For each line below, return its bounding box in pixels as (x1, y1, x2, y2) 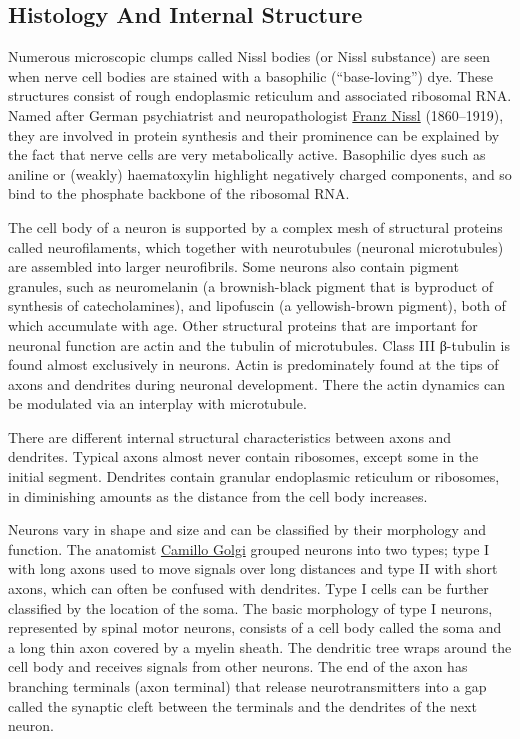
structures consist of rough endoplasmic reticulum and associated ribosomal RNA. (8, 85, 512, 106)
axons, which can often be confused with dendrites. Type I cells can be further (8, 578, 489, 599)
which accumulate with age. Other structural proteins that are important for (8, 314, 478, 335)
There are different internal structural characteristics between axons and (8, 426, 452, 447)
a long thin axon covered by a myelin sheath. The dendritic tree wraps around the (8, 636, 512, 657)
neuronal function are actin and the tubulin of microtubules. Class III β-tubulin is (8, 334, 510, 355)
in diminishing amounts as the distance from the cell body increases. (8, 485, 428, 506)
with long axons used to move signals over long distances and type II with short (8, 558, 498, 579)
